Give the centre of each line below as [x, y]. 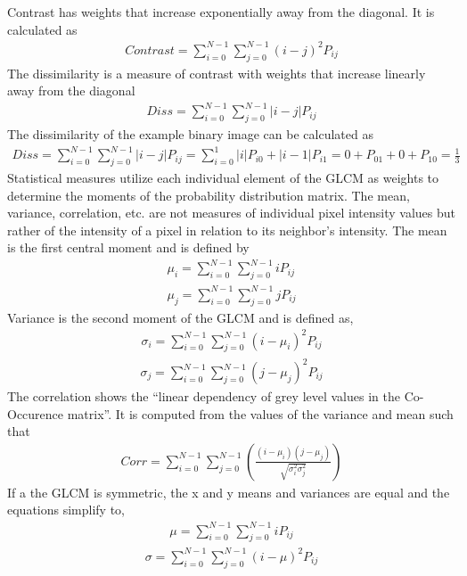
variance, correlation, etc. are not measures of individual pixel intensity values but [231, 213]
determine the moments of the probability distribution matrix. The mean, [209, 195]
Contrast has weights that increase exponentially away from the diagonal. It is [221, 12]
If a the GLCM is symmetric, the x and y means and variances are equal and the [229, 492]
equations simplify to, [66, 510]
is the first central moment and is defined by [128, 247]
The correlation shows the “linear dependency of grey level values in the [204, 396]
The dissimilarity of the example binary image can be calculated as [190, 134]
